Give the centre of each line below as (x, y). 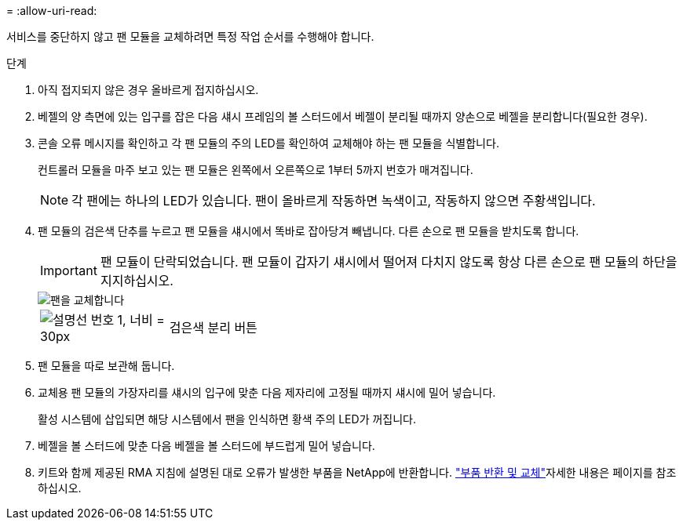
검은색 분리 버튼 (213, 328)
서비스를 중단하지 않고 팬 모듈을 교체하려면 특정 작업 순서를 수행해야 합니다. (190, 36)
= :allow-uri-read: (52, 11)
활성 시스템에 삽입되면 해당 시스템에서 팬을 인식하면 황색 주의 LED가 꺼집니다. (227, 419)
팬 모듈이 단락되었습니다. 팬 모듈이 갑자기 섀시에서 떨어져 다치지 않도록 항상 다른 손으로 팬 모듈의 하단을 (389, 262)
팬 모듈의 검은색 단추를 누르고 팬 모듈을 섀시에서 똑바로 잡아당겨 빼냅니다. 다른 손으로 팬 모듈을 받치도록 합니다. (309, 231)
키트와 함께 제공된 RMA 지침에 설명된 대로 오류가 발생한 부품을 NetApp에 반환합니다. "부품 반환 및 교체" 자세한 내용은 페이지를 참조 (357, 472)
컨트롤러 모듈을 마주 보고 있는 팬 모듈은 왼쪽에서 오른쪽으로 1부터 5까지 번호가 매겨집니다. (256, 170)
